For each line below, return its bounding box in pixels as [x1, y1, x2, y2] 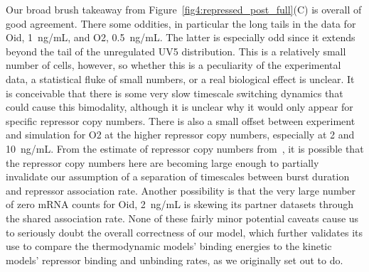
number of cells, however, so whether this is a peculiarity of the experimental [6, 58, 341, 72]
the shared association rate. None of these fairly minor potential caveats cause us [6, 210, 359, 225]
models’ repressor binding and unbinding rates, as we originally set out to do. [6, 252, 343, 267]
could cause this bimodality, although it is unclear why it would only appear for [6, 99, 353, 114]
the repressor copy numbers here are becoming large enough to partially [6, 155, 319, 170]
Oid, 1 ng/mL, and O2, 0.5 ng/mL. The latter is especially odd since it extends [6, 30, 355, 45]
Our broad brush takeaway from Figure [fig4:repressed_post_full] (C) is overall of [6, 2, 362, 16]
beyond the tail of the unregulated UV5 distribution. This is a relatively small [6, 43, 346, 58]
